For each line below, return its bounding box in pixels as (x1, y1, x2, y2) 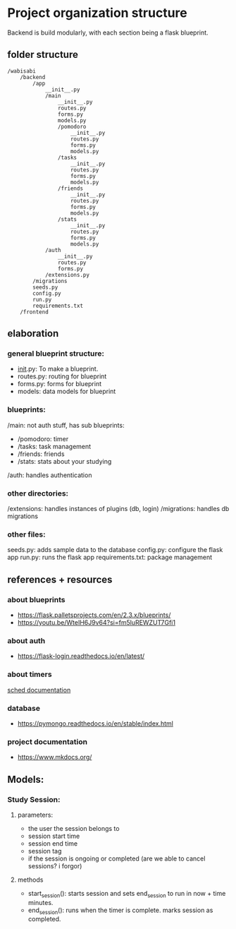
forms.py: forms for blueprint (17, 380, 102, 388)
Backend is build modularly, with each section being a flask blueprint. (7, 28, 209, 37)
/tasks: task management (17, 442, 92, 450)
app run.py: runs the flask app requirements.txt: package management (7, 553, 213, 562)
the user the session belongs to (27, 824, 120, 832)
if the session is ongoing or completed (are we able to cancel (27, 854, 206, 863)
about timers (7, 669, 52, 679)
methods (17, 875, 44, 884)
